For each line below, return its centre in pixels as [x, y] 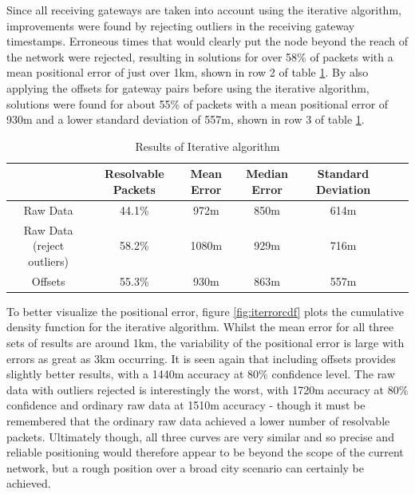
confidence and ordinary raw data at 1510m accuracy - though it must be [186, 405]
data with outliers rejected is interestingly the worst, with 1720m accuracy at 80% [207, 389]
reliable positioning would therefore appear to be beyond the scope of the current [205, 452]
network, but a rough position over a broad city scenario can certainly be [186, 467]
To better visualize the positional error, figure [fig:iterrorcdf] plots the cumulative [205, 311]
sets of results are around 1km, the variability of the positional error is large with [206, 342]
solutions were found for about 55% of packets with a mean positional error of [198, 103]
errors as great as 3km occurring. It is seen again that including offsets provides [201, 358]
